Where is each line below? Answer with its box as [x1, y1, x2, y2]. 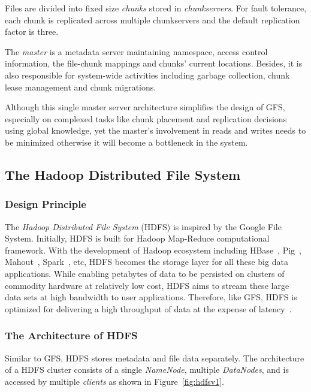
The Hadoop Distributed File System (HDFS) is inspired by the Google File [5, 220, 282, 233]
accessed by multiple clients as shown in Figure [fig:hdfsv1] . [5, 375, 224, 387]
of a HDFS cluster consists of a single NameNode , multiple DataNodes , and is [5, 363, 289, 376]
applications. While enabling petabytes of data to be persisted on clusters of [5, 267, 285, 279]
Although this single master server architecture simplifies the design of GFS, [5, 101, 285, 113]
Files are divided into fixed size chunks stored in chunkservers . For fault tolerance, [5, 2, 307, 14]
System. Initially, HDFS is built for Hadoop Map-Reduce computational [5, 232, 270, 245]
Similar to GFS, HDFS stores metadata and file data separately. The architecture [5, 351, 304, 364]
